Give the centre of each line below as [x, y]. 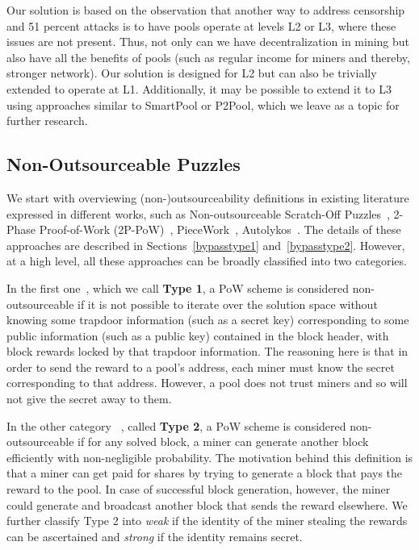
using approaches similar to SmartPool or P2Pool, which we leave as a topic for [203, 104]
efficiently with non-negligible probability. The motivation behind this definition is [210, 457]
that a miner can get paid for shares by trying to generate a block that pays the [205, 473]
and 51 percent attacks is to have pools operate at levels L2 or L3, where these [201, 25]
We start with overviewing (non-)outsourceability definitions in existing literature [208, 197]
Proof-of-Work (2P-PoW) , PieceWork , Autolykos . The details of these [220, 229]
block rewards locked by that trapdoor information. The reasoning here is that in [207, 351]
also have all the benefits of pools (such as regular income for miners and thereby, [208, 57]
